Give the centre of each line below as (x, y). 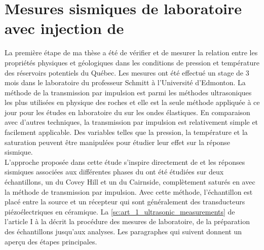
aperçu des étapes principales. (51, 241)
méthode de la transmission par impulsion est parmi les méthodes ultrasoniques (128, 92)
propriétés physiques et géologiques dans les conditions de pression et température (132, 62)
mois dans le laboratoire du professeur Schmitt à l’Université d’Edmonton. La (125, 82)
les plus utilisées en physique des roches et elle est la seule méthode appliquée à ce (132, 102)
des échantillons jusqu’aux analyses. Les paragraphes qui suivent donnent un (123, 231)
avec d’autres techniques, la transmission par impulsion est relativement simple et (131, 122)
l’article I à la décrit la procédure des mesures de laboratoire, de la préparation (127, 221)
